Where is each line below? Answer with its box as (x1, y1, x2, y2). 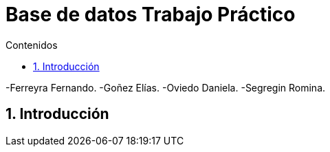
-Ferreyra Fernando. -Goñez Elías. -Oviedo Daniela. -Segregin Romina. (5, 81, 326, 94)
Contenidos (5, 39, 58, 51)
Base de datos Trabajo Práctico (5, 3, 296, 26)
